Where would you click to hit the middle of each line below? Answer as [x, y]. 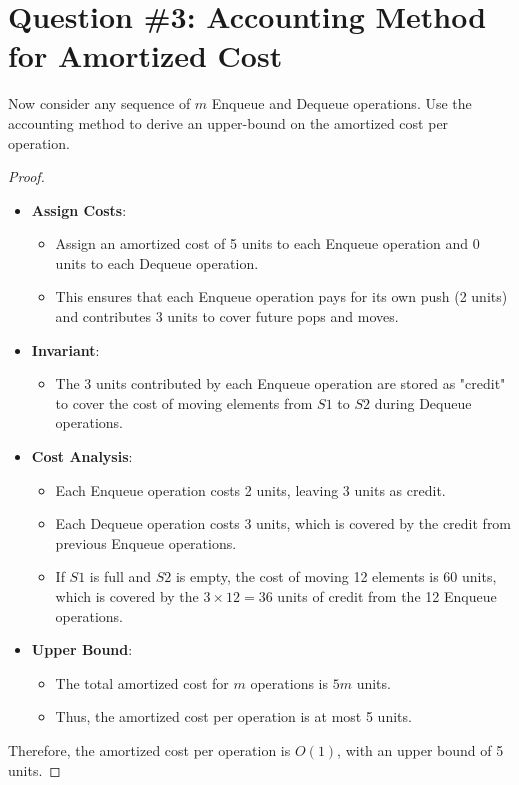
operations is [289, 682]
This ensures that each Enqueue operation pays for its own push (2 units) [281, 296]
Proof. [26, 176]
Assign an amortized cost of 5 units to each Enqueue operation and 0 [267, 243]
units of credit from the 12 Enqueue [387, 596]
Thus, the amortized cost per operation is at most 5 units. [233, 716]
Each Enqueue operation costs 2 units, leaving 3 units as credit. [250, 489]
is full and [120, 576]
